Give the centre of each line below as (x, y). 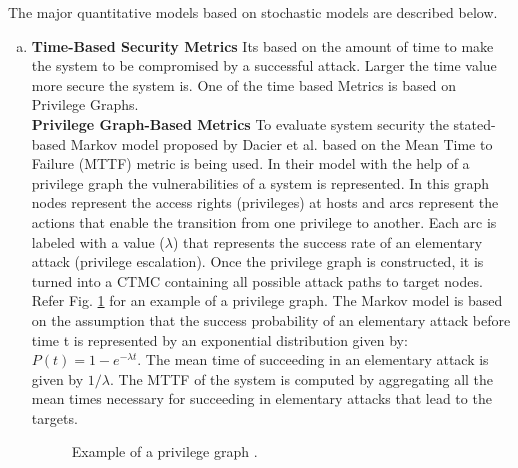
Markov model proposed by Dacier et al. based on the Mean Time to (281, 143)
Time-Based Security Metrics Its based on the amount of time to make (262, 45)
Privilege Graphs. (85, 104)
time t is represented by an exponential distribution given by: (219, 339)
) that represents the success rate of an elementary (327, 241)
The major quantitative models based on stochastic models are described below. (253, 12)
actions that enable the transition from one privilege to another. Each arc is (264, 221)
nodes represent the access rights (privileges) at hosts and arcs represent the (265, 202)
